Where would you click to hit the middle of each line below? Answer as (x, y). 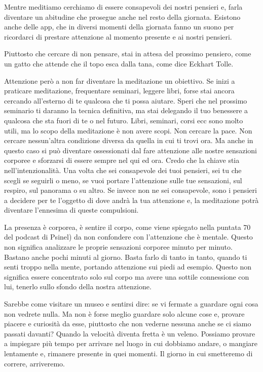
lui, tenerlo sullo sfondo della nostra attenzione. (78, 286)
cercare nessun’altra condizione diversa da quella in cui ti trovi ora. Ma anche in (129, 140)
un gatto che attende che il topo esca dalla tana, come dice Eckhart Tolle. (119, 63)
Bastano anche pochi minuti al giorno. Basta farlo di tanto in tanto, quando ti (126, 257)
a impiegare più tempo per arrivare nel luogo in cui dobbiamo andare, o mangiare (131, 343)
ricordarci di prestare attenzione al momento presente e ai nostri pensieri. (118, 36)
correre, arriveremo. (35, 363)
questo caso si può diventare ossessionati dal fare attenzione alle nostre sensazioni (130, 150)
